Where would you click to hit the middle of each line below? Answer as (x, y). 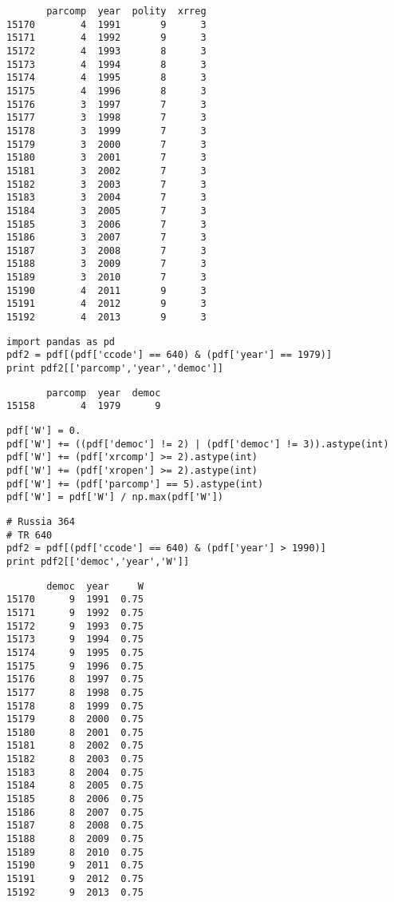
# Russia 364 (41, 521)
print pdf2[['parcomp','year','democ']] (115, 369)
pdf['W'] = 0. (44, 431)
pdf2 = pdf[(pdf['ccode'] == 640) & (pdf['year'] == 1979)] (169, 355)
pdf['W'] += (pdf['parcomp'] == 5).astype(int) (135, 484)
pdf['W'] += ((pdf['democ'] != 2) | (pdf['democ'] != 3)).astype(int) (198, 444)
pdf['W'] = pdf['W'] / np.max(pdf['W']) (115, 497)
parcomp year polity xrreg (126, 11)
